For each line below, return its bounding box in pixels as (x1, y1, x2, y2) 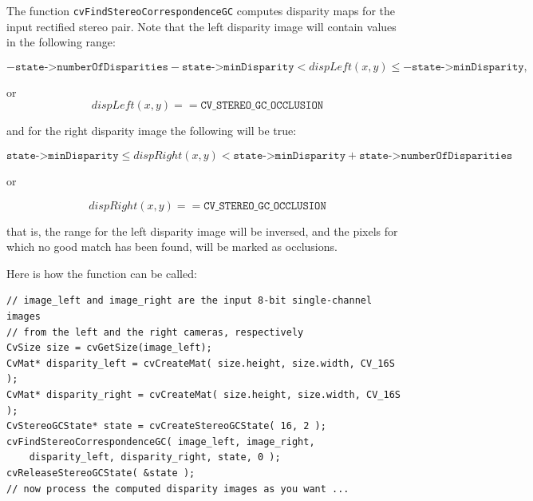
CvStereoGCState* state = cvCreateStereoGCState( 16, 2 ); (6, 420, 326, 432)
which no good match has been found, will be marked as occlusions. (6, 238, 338, 255)
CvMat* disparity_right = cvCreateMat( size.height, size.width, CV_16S (6, 388, 401, 400)
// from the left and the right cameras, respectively (6, 326, 304, 338)
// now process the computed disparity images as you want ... (6, 483, 349, 495)
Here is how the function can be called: (6, 264, 197, 281)
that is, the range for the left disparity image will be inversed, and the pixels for (6, 222, 398, 239)
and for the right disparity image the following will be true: (6, 122, 297, 139)
